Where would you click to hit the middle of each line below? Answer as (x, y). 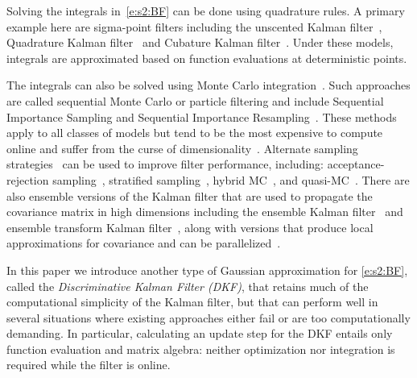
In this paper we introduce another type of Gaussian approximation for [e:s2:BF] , (207, 270)
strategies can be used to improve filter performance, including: (165, 164)
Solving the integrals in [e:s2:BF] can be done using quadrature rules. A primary (206, 10)
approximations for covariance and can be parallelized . (144, 243)
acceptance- (356, 164)
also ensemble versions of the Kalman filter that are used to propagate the (190, 195)
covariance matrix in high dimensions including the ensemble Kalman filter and (205, 212)
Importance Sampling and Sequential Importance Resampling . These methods (202, 116)
